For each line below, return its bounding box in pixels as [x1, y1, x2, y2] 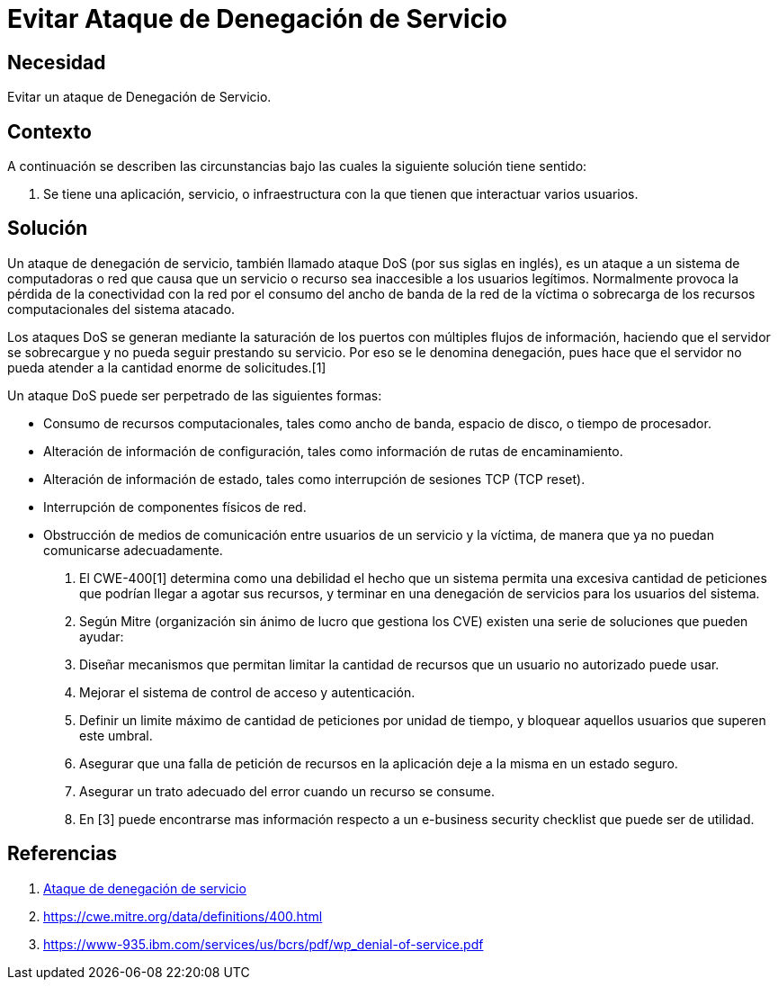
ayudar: [79, 628, 124, 644]
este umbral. [79, 727, 153, 743]
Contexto [7, 120, 92, 143]
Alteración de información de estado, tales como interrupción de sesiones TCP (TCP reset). [43, 471, 586, 487]
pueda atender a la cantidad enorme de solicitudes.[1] [7, 359, 326, 375]
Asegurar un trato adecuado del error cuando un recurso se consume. [79, 783, 495, 799]
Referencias [7, 842, 118, 866]
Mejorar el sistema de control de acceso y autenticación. [79, 684, 416, 700]
